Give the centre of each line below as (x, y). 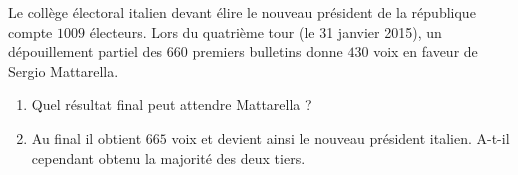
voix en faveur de (425, 51)
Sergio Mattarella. (63, 70)
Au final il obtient (86, 137)
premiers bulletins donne (267, 51)
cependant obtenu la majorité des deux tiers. (168, 157)
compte (30, 31)
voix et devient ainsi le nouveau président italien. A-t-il (340, 137)
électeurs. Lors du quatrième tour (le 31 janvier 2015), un (265, 31)
